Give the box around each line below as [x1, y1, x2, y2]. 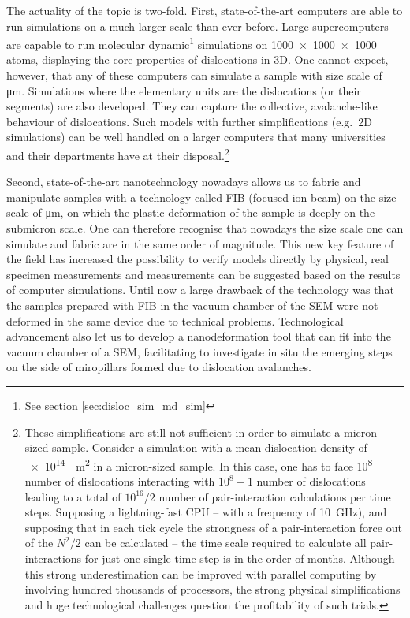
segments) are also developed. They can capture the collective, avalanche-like [6, 98, 378, 114]
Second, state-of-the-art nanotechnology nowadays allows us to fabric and [6, 173, 361, 190]
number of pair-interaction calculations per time [158, 488, 391, 504]
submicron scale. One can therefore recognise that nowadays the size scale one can [6, 220, 404, 236]
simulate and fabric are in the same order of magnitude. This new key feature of [6, 235, 394, 251]
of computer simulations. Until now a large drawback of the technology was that [6, 281, 394, 298]
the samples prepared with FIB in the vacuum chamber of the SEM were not [6, 297, 378, 313]
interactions [24, 549, 82, 566]
